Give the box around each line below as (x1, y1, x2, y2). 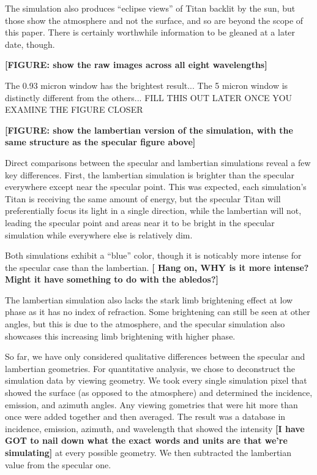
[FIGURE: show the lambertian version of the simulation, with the (5, 123, 293, 136)
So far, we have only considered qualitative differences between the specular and (5, 350, 305, 363)
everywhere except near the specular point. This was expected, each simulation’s (5, 180, 307, 193)
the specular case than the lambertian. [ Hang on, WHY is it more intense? (5, 260, 309, 273)
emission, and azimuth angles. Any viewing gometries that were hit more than (5, 398, 298, 411)
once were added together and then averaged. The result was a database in (5, 410, 286, 423)
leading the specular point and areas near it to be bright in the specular (5, 216, 275, 229)
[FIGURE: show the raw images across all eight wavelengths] (5, 58, 267, 71)
